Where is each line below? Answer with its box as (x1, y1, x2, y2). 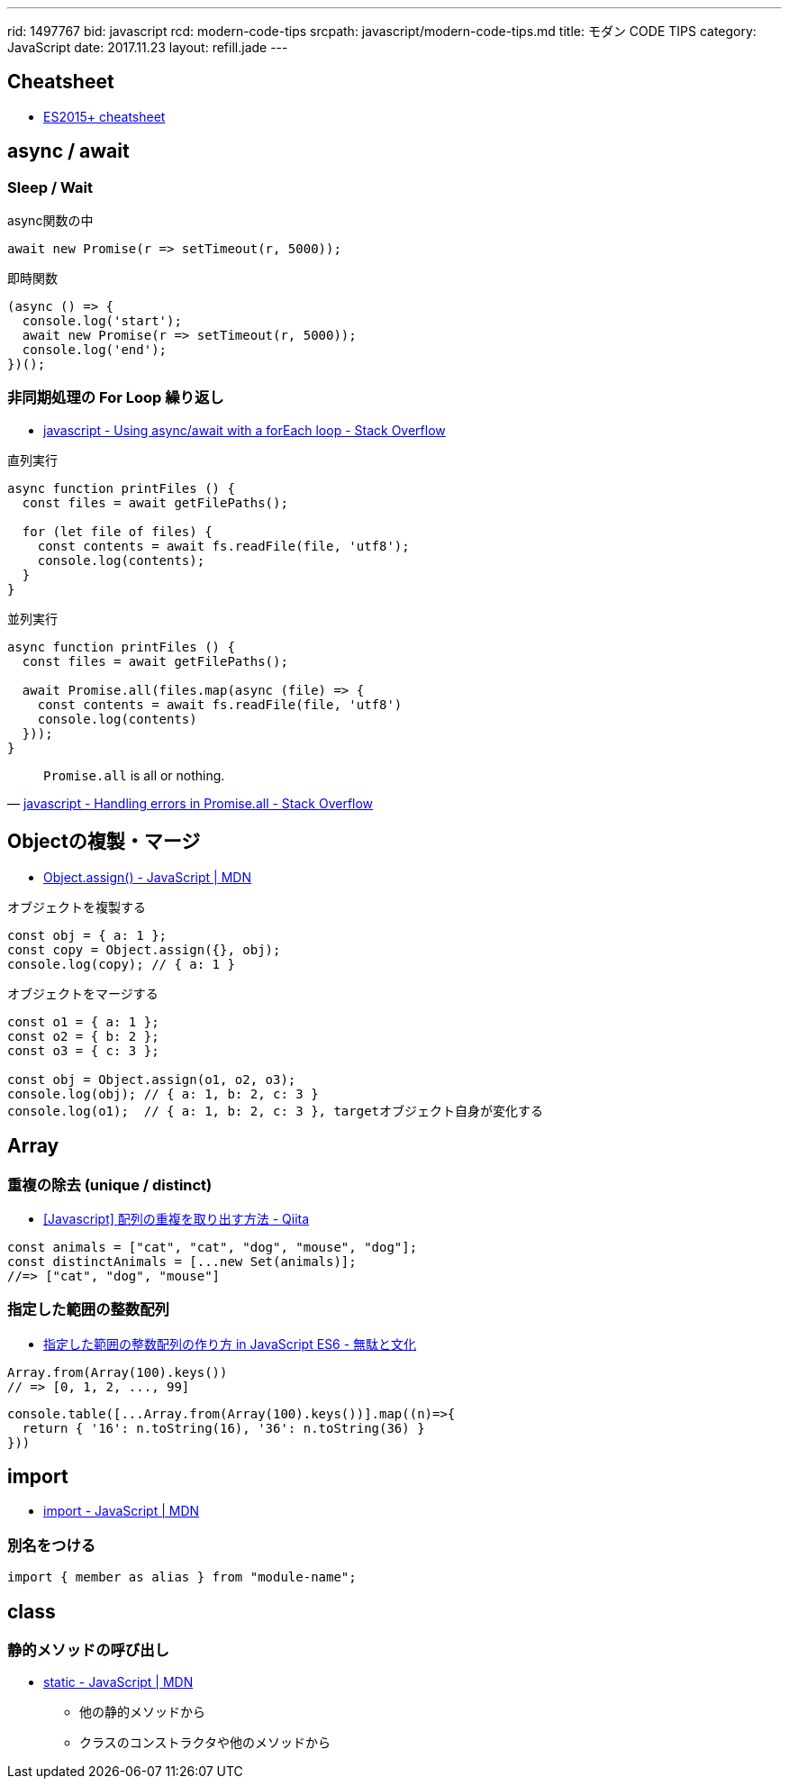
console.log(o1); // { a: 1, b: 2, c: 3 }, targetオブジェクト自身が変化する (7, 1103, 544, 1118)
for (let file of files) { (22, 524, 213, 539)
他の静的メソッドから (79, 1704, 205, 1720)
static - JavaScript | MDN (43, 1674, 194, 1690)
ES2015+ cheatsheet (43, 108, 166, 124)
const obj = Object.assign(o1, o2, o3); (7, 1071, 296, 1087)
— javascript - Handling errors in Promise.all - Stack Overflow (7, 795, 374, 811)
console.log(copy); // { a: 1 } (7, 956, 235, 971)
